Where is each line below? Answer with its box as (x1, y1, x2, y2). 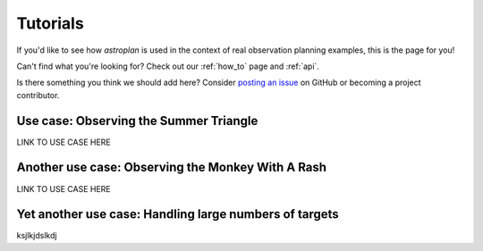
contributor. (16, 89, 60, 100)
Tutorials (16, 13, 84, 33)
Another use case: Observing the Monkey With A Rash (16, 160, 326, 175)
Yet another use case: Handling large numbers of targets (16, 206, 339, 222)
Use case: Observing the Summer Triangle (16, 113, 258, 129)
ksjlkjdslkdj (16, 230, 57, 241)
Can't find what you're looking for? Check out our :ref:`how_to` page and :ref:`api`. (16, 61, 319, 71)
